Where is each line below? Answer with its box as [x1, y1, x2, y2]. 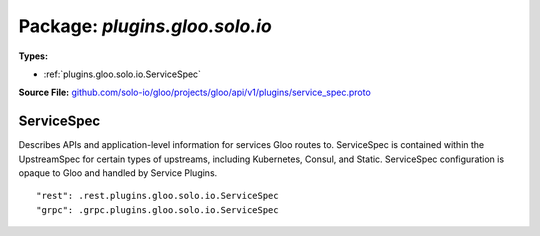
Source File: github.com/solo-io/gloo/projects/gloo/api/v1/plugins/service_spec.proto [18, 86, 372, 99]
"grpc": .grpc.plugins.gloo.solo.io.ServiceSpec [36, 204, 279, 215]
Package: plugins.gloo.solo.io [18, 15, 272, 37]
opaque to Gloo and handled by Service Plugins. [18, 167, 218, 179]
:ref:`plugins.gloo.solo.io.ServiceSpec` [43, 68, 202, 80]
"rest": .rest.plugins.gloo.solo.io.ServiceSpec [36, 190, 279, 202]
